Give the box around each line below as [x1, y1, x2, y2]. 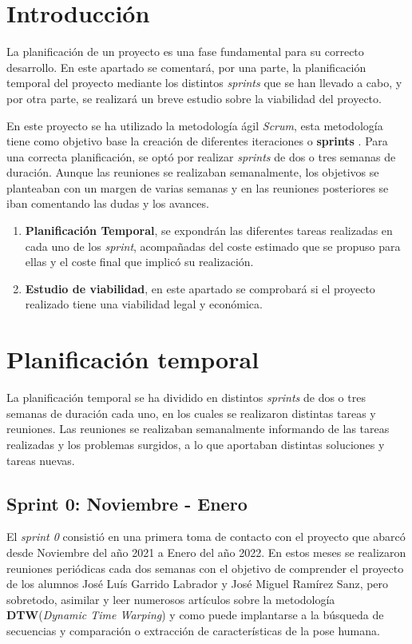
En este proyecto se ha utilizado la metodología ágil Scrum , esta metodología [6, 117, 383, 133]
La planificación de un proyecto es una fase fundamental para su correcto [6, 43, 364, 60]
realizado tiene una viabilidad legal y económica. [25, 296, 263, 312]
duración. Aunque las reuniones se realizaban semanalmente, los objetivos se [6, 164, 379, 181]
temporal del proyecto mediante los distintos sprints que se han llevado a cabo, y [6, 74, 402, 91]
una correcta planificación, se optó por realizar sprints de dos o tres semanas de [6, 148, 396, 165]
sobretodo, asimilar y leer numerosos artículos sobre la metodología [6, 590, 335, 607]
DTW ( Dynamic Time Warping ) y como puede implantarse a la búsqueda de [6, 606, 384, 623]
